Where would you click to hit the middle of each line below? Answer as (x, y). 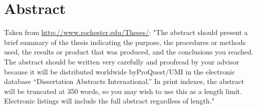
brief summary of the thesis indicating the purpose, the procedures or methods (125, 42)
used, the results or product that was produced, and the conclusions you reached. (129, 52)
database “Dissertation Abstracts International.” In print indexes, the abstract (124, 81)
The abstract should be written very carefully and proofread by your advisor (122, 61)
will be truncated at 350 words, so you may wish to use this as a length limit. (123, 91)
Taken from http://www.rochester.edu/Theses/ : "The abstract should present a (126, 32)
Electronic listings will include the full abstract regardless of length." (109, 101)
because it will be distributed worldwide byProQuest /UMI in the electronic (120, 71)
